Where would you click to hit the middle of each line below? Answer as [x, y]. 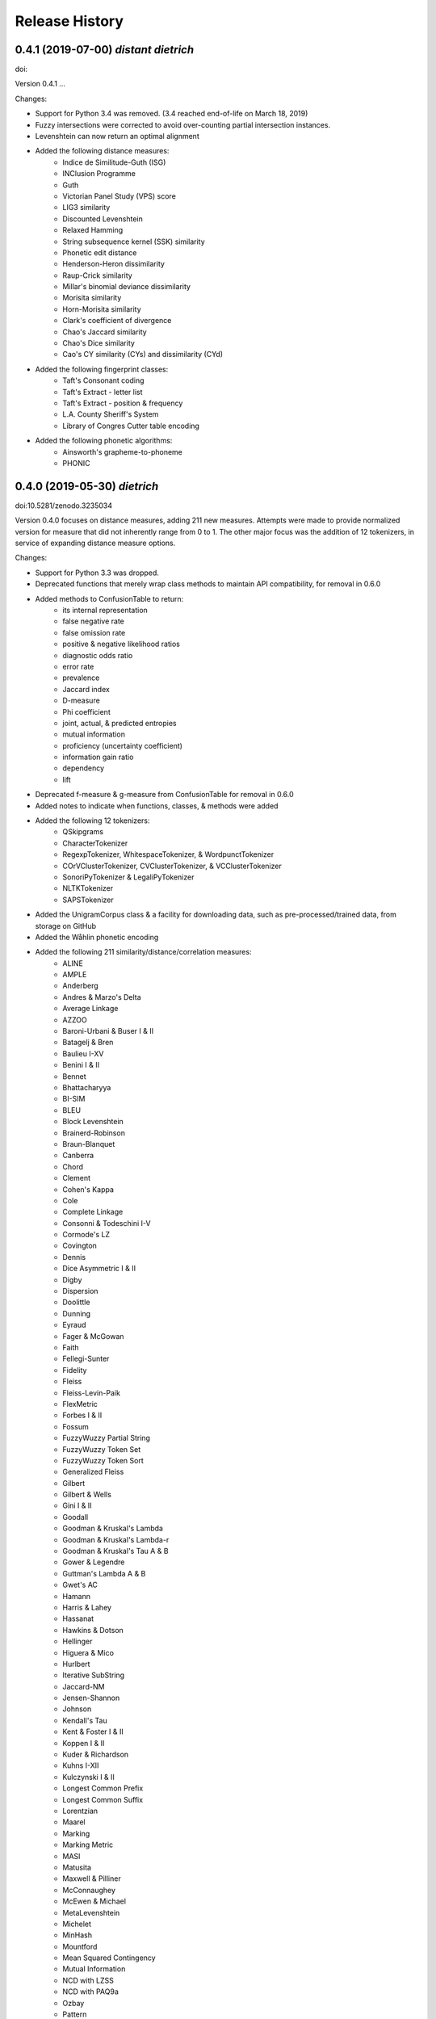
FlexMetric [80, 1404]
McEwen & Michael [94, 1901]
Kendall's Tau [85, 1720]
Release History [69, 21]
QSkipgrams [83, 832]
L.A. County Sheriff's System [111, 414]
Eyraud [74, 1325]
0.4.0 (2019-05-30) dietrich [87, 486]
